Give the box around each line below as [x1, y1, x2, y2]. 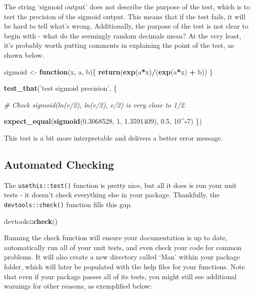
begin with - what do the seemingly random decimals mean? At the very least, [4, 30, 241, 40]
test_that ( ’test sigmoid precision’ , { [4, 83, 117, 93]
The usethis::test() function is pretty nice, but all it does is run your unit [4, 180, 237, 190]
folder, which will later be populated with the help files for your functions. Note [4, 261, 245, 272]
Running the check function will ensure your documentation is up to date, [4, 232, 227, 243]
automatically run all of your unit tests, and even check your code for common [4, 242, 242, 252]
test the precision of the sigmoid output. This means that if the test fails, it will [4, 11, 246, 21]
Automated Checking [4, 156, 114, 172]
